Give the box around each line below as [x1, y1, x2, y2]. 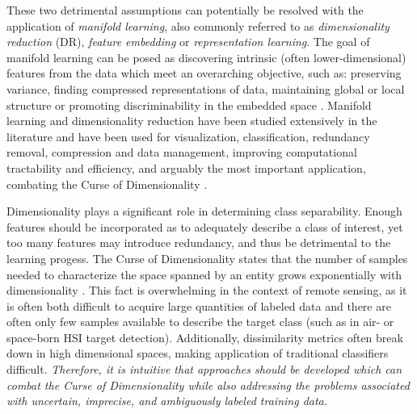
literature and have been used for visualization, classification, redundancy [6, 128, 370, 144]
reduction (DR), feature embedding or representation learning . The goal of [6, 33, 370, 50]
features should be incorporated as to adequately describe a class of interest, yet [6, 218, 403, 235]
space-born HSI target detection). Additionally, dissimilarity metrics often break [6, 328, 403, 345]
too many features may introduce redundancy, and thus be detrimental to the [6, 234, 391, 251]
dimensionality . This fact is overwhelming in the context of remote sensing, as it [6, 282, 407, 299]
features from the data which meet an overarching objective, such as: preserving [6, 65, 402, 82]
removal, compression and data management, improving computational [6, 144, 357, 161]
